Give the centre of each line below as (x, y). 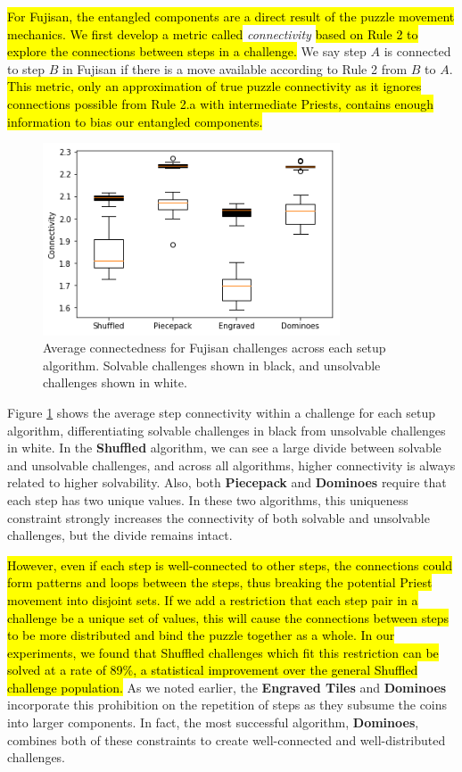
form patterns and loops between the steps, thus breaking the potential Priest (220, 582)
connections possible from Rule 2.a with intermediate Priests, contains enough (221, 103)
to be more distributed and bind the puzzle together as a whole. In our (201, 635)
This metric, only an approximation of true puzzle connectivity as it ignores (214, 86)
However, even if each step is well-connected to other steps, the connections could (230, 564)
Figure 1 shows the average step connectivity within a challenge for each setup (222, 412)
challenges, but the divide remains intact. (120, 535)
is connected (417, 51)
